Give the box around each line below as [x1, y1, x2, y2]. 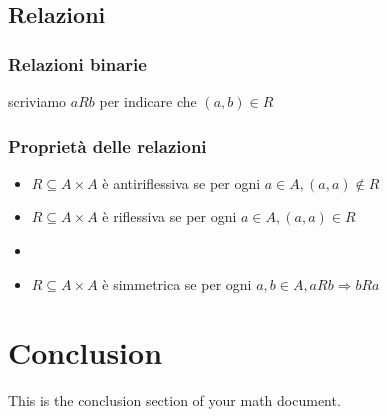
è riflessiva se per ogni [102, 206, 237, 227]
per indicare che [99, 91, 197, 111]
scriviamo [8, 91, 67, 111]
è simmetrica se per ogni [102, 273, 252, 294]
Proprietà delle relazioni [8, 133, 207, 158]
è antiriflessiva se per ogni [102, 172, 261, 193]
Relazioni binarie [8, 51, 147, 76]
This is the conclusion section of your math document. [8, 390, 341, 411]
